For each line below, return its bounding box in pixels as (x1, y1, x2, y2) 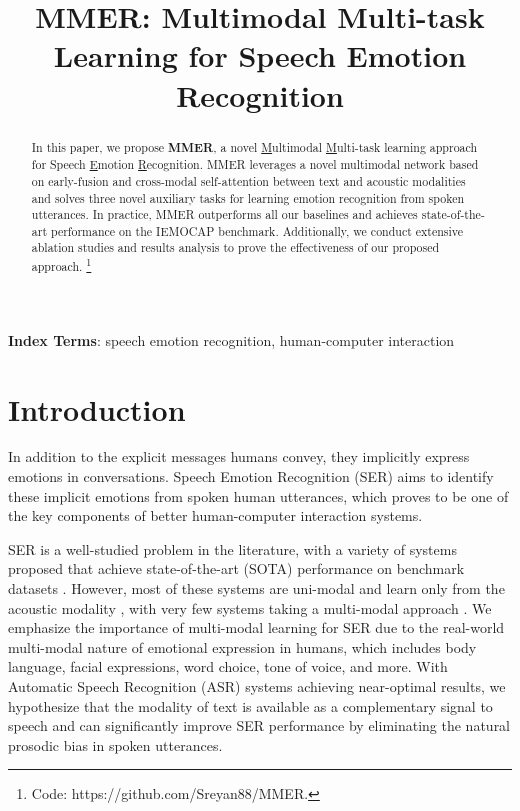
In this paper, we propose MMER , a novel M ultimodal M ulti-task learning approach (31, 138, 478, 156)
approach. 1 (31, 255, 92, 275)
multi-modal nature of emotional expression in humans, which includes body (8, 636, 477, 657)
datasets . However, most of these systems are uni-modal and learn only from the (8, 578, 505, 599)
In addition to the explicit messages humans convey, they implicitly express (8, 446, 470, 467)
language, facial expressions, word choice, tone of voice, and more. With (8, 656, 448, 677)
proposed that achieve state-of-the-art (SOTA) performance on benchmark (8, 558, 465, 579)
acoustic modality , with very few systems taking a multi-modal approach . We (8, 597, 492, 618)
